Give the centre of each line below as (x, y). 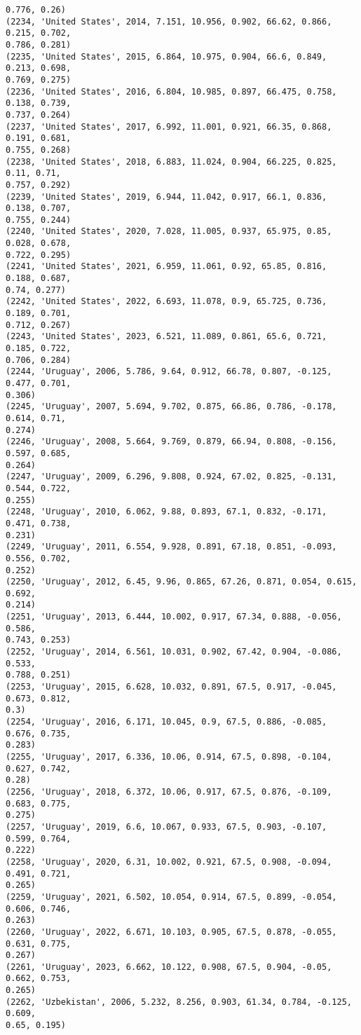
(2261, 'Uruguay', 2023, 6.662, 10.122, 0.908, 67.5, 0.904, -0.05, (169, 967)
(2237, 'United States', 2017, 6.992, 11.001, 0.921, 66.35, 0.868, (169, 126)
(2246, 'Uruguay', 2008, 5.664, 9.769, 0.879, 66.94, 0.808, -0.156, (171, 442)
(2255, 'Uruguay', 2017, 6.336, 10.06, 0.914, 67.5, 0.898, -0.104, (169, 757)
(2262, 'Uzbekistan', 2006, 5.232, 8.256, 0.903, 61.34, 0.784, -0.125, (179, 1002)
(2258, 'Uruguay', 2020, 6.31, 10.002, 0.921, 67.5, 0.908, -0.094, (169, 862)
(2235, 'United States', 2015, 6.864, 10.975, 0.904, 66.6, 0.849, (166, 56)
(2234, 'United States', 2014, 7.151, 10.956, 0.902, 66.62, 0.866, (169, 21)
